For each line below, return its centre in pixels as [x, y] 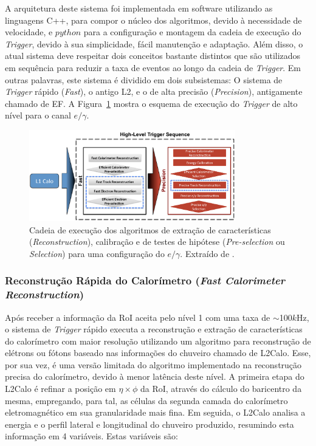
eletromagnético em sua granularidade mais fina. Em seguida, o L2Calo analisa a [155, 412]
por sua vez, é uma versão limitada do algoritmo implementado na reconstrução [153, 364]
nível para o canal [38, 115]
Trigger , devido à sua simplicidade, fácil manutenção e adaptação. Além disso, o [154, 43]
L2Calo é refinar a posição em [60, 389]
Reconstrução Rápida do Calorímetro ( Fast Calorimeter [145, 280]
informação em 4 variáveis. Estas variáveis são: [91, 436]
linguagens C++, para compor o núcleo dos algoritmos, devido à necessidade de [153, 20]
